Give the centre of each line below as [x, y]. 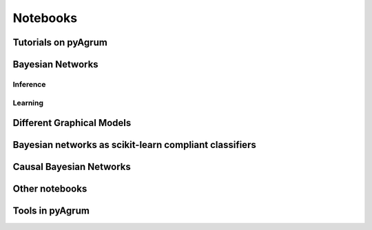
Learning [28, 103]
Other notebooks [50, 189]
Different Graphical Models [72, 123]
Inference [29, 84]
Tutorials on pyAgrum [60, 42]
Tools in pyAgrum [51, 211]
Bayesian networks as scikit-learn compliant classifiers [134, 145]
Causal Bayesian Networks [72, 167]
